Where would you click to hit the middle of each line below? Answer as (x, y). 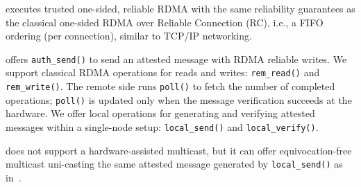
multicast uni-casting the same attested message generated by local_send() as (174, 164)
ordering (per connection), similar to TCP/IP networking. (129, 36)
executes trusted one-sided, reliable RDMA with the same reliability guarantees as (180, 8)
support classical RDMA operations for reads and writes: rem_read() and (163, 72)
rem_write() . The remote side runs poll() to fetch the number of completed (170, 86)
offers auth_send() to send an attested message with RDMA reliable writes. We (176, 59)
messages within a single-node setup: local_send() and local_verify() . (162, 127)
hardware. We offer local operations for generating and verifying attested (160, 113)
